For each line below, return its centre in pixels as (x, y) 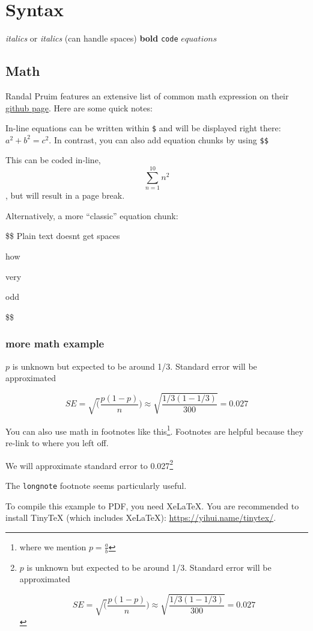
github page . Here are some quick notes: (79, 107)
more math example (55, 343)
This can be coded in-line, (53, 160)
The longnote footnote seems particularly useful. (96, 485)
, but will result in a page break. (65, 195)
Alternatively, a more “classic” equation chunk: (92, 215)
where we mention (53, 546)
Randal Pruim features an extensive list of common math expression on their (147, 95)
